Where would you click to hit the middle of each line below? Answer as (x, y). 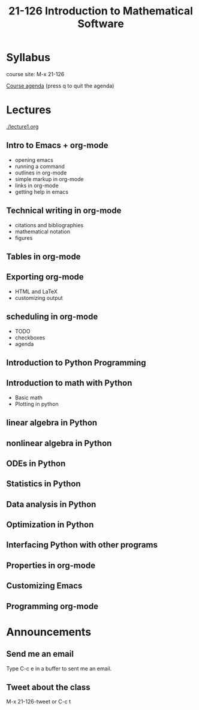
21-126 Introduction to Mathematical (101, 11)
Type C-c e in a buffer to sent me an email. (59, 668)
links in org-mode (37, 185)
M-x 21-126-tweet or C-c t (38, 702)
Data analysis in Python (51, 504)
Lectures (29, 110)
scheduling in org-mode (52, 317)
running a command (40, 166)
